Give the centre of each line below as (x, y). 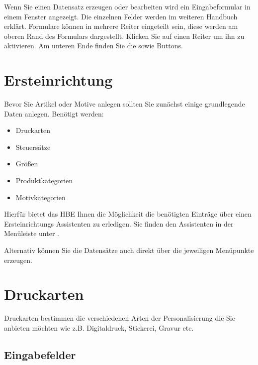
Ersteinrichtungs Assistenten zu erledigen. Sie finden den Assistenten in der (119, 223)
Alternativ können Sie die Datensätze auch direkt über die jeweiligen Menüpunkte (129, 250)
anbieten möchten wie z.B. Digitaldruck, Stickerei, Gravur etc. (99, 327)
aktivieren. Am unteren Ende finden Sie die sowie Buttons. (93, 46)
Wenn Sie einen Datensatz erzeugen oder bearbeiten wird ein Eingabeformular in (127, 6)
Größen (27, 164)
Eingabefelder (40, 354)
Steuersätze (33, 147)
